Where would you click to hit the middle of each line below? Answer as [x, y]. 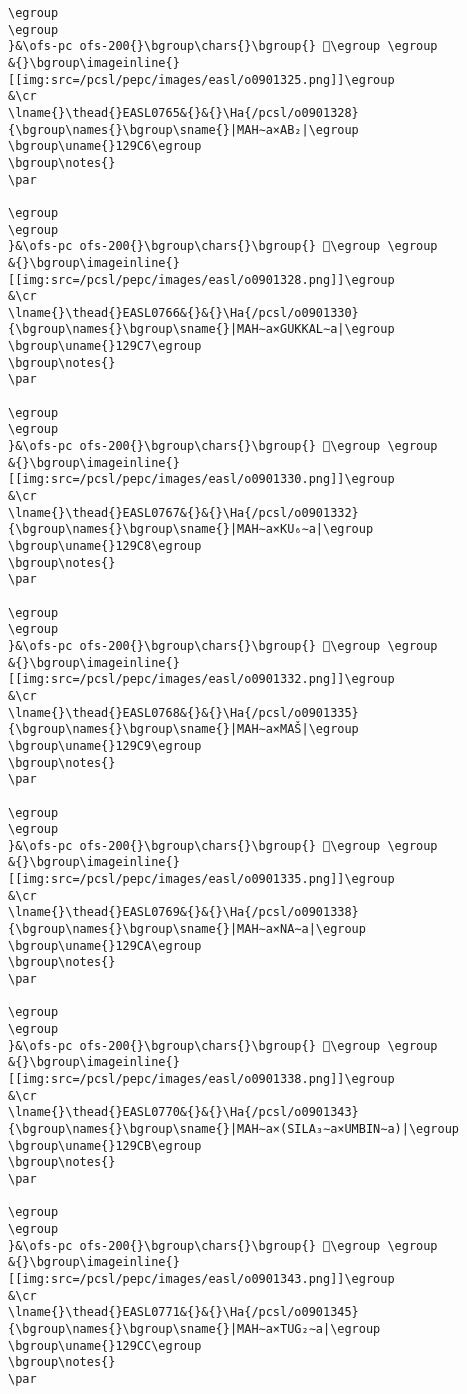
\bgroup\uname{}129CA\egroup [105, 945]
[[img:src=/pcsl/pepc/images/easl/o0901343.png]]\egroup [201, 1278]
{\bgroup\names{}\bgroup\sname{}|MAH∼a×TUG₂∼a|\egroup [194, 1328]
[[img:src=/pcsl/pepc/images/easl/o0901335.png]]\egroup [201, 879]
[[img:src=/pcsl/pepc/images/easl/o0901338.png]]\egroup [201, 1079]
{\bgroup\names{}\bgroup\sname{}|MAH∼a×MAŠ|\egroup [183, 729]
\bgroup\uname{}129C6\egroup [105, 146]
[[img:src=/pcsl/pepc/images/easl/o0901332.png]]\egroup [201, 679]
